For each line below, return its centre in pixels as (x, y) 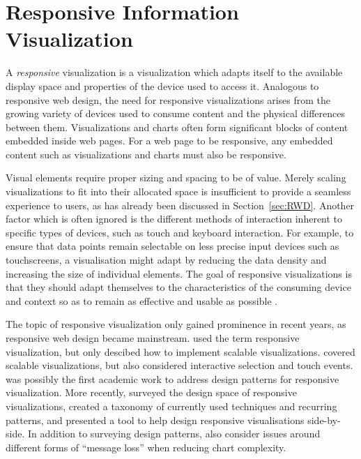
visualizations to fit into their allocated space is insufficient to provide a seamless (178, 191)
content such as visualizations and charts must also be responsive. (146, 154)
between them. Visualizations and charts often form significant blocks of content (177, 127)
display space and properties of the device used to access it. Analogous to (162, 85)
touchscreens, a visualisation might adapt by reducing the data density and (166, 260)
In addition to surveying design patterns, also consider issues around (174, 434)
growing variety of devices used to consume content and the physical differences (175, 113)
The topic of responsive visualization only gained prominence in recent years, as (176, 324)
